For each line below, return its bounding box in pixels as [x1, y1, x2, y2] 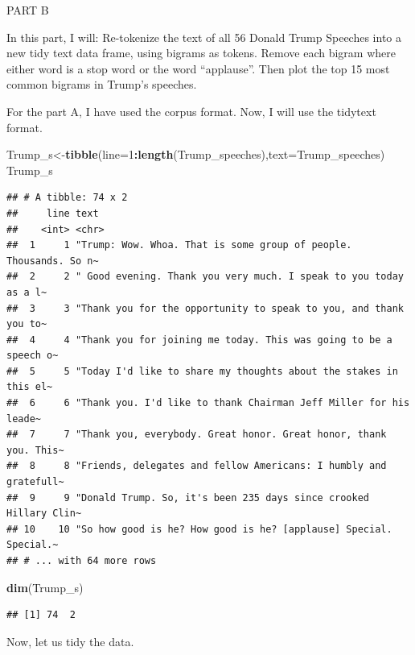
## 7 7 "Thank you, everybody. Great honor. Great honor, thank [6, 429, 387, 441]
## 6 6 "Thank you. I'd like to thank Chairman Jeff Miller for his [6, 397, 410, 409]
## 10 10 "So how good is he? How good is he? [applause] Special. [6, 523, 392, 535]
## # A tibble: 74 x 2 [6, 192, 128, 204]
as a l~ [6, 286, 47, 298]
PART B [6, 2, 49, 18]
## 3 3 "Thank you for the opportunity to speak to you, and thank [6, 302, 404, 314]
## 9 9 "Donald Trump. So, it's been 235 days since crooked [6, 491, 370, 504]
